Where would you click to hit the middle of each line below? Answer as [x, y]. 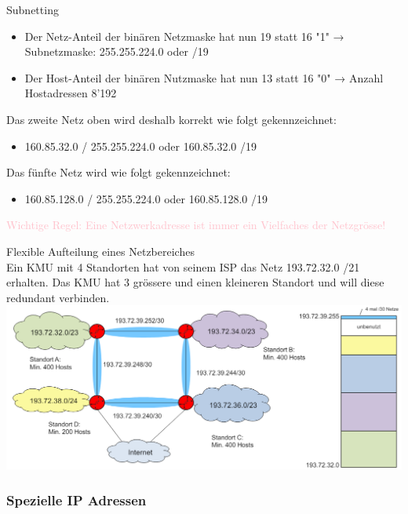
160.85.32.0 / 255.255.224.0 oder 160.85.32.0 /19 [141, 146]
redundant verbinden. [58, 297]
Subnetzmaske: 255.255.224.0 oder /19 [117, 51]
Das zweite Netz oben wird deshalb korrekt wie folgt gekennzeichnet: [171, 119]
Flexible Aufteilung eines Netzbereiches [100, 251]
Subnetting [33, 9]
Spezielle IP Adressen [76, 500]
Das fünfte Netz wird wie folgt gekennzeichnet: [118, 172]
